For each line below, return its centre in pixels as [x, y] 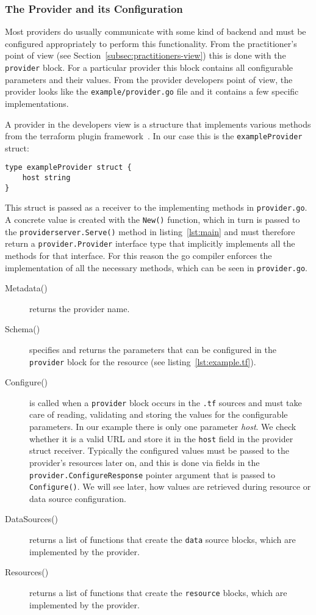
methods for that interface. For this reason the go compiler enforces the [138, 255]
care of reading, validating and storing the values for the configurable [159, 414]
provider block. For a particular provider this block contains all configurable [149, 67]
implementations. [37, 103]
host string [46, 178]
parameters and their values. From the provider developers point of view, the [149, 79]
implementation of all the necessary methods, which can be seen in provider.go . [156, 267]
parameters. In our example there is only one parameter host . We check [163, 427]
